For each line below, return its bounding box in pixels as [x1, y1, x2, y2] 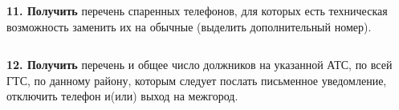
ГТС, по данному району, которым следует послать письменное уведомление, [6, 71, 387, 88]
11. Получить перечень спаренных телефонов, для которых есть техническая [6, 2, 388, 18]
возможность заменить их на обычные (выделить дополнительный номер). [6, 18, 372, 35]
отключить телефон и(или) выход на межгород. [6, 88, 238, 104]
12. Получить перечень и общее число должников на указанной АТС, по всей [6, 56, 393, 73]
